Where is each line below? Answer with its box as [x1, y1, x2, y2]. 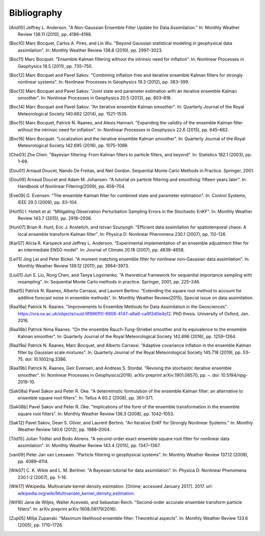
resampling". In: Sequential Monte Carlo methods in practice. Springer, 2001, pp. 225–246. [18, 279, 201, 285]
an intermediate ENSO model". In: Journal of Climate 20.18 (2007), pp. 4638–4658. [18, 247, 185, 253]
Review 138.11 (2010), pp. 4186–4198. [18, 31, 92, 37]
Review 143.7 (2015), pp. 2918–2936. [18, 215, 92, 221]
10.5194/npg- [221, 372, 248, 378]
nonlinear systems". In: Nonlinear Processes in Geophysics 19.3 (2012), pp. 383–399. [18, 79, 190, 85]
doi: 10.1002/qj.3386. [25, 356, 67, 362]
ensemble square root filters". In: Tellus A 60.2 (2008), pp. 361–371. [18, 395, 154, 400]
